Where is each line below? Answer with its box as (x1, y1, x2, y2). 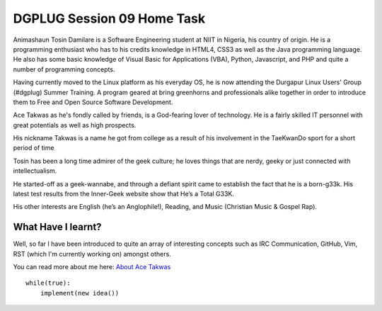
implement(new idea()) (40, 289, 120, 297)
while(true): (25, 279, 71, 287)
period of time (13, 144, 54, 152)
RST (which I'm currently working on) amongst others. (13, 249, 171, 258)
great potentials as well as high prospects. (13, 120, 137, 129)
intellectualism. (13, 166, 57, 175)
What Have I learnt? (13, 221, 102, 233)
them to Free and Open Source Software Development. (13, 98, 173, 106)
